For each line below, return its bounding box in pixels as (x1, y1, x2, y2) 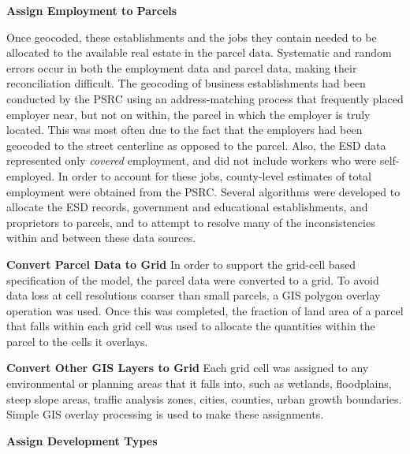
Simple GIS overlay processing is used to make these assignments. (6, 406, 324, 422)
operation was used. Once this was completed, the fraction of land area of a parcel (6, 302, 404, 318)
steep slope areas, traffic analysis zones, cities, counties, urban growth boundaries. (6, 390, 402, 407)
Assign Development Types (6, 432, 158, 448)
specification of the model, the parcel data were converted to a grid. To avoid (6, 271, 379, 288)
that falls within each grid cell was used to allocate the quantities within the (6, 318, 375, 334)
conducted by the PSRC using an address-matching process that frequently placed (6, 90, 404, 106)
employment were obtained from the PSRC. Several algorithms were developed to (6, 183, 401, 199)
